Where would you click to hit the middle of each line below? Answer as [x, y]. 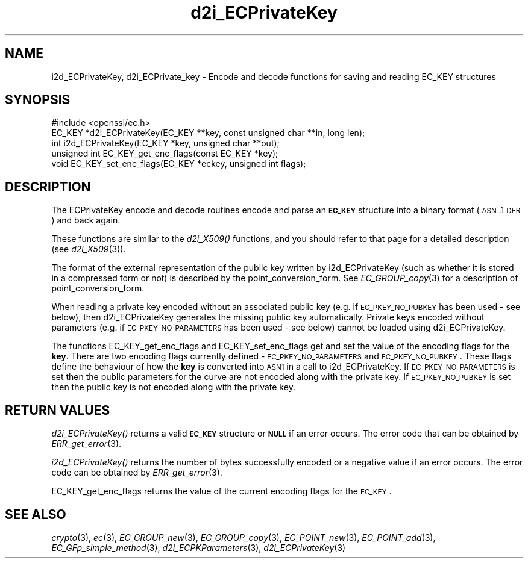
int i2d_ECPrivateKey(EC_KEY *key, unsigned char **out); [165, 143]
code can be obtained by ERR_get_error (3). [137, 473]
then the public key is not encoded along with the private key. [173, 387]
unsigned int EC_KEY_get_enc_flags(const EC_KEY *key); [165, 154]
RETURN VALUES [58, 410]
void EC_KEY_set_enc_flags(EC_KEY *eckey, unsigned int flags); [179, 164]
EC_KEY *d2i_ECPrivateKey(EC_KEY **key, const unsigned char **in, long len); [208, 133]
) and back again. [86, 220]
